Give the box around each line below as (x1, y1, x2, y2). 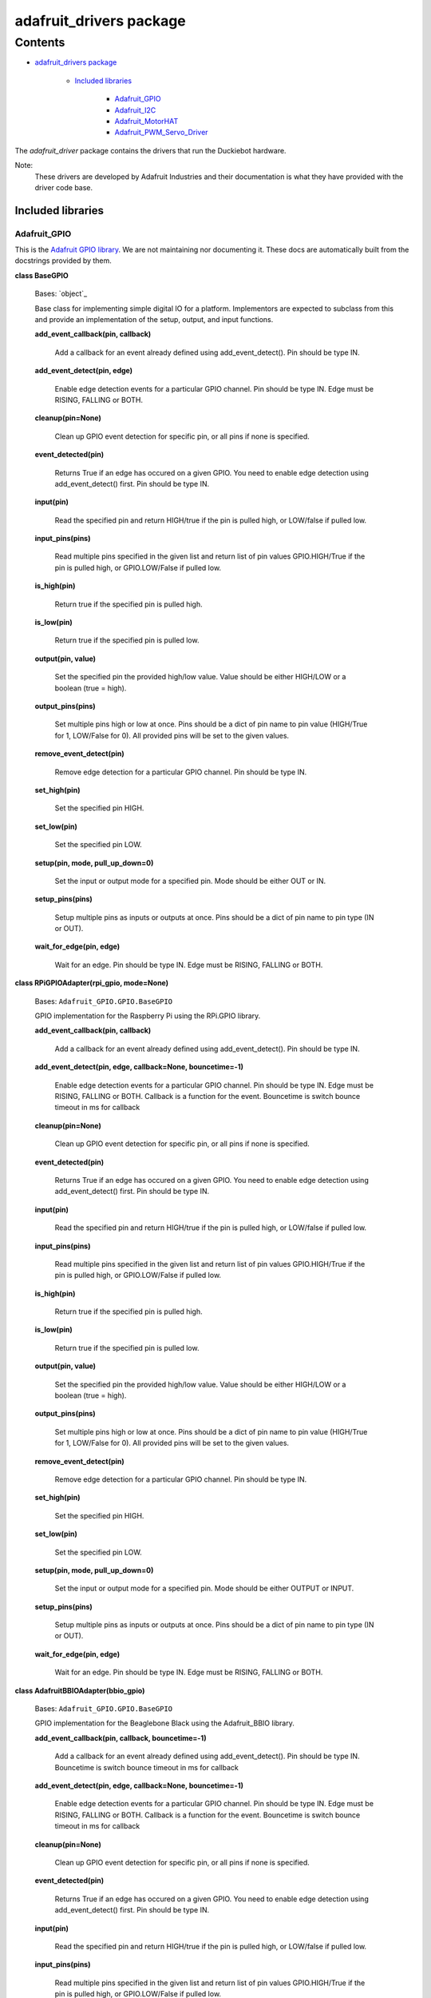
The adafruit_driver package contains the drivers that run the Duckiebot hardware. (14, 145, 287, 155)
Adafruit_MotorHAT (114, 116, 179, 125)
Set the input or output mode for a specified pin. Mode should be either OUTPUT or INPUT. (54, 1583, 354, 1594)
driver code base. (34, 182, 93, 192)
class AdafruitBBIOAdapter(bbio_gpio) (14, 1686, 145, 1695)
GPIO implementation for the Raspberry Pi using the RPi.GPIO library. (34, 1011, 261, 1021)
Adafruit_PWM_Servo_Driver (114, 128, 208, 137)
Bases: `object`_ (34, 289, 88, 299)
